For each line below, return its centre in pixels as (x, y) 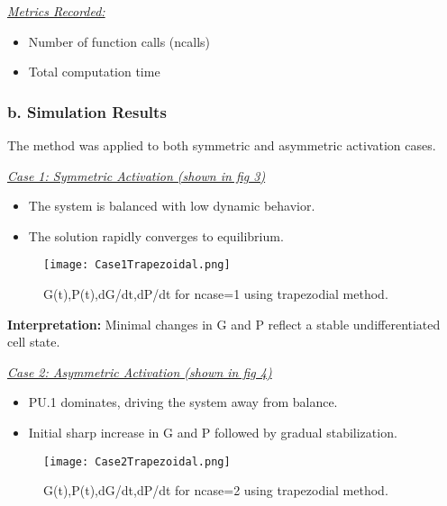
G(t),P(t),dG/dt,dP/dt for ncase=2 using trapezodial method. (216, 490)
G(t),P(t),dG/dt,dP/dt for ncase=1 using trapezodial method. (216, 294)
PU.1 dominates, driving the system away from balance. (183, 402)
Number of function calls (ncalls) (119, 41)
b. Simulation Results (87, 111)
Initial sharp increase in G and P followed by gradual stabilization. (213, 432)
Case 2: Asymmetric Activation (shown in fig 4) (140, 371)
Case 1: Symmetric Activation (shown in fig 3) (137, 175)
